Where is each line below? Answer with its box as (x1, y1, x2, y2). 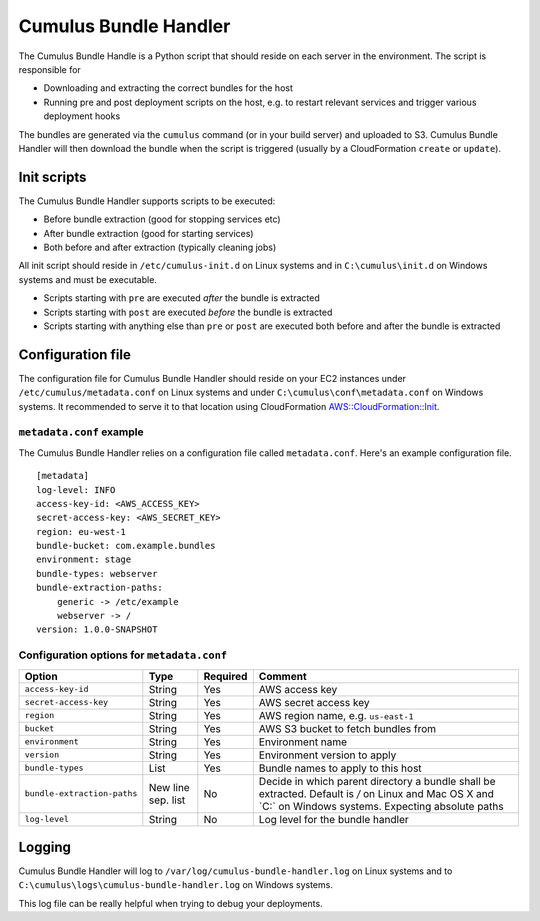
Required (203, 669, 248, 683)
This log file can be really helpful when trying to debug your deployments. (18, 897, 324, 909)
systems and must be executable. (18, 273, 157, 285)
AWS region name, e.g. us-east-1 (258, 708, 414, 722)
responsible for (18, 63, 82, 75)
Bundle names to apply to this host (258, 761, 422, 775)
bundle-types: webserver (36, 568, 158, 579)
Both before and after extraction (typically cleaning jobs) (43, 241, 277, 253)
